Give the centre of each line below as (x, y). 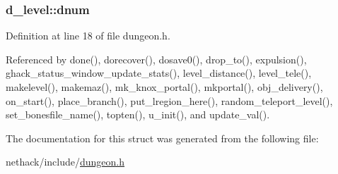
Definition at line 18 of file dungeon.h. (88, 36)
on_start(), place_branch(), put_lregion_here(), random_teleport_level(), (169, 100)
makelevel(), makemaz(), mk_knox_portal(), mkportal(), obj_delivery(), (164, 87)
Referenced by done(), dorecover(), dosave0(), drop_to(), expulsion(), (156, 59)
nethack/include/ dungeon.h (65, 162)
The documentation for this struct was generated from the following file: (162, 138)
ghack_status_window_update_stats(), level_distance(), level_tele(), (159, 73)
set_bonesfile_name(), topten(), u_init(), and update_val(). (138, 114)
